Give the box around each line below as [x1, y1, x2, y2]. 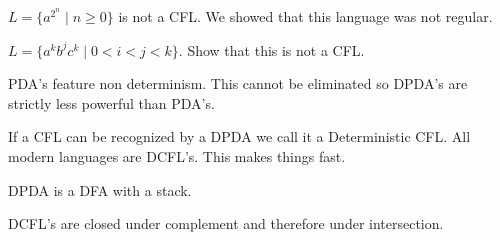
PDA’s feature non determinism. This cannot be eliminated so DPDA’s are [8, 73, 468, 94]
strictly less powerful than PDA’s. [8, 92, 215, 113]
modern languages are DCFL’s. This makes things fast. [8, 145, 346, 166]
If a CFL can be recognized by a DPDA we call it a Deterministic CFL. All [8, 126, 471, 147]
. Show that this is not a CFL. [178, 39, 365, 60]
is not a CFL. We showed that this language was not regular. [118, 6, 493, 26]
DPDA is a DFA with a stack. [8, 179, 192, 200]
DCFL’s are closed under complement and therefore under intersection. [8, 213, 444, 234]
